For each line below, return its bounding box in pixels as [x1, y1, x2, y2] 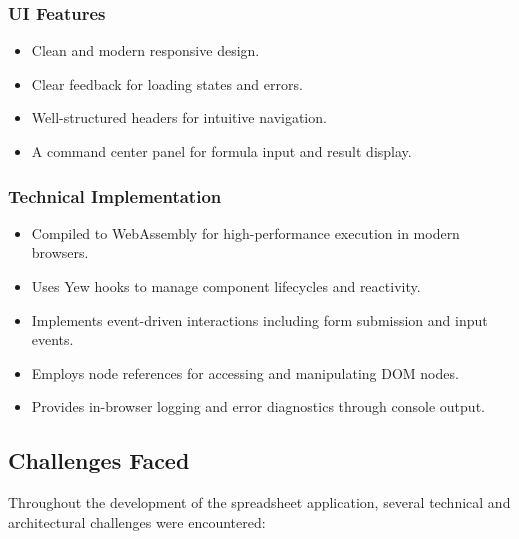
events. [31, 329, 74, 350]
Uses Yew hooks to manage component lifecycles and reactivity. [31, 276, 421, 296]
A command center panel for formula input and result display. [31, 141, 412, 161]
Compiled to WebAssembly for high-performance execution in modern [31, 222, 460, 243]
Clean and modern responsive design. [31, 40, 260, 61]
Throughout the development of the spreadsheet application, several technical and [8, 492, 511, 513]
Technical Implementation [8, 183, 222, 208]
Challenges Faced [8, 445, 190, 476]
